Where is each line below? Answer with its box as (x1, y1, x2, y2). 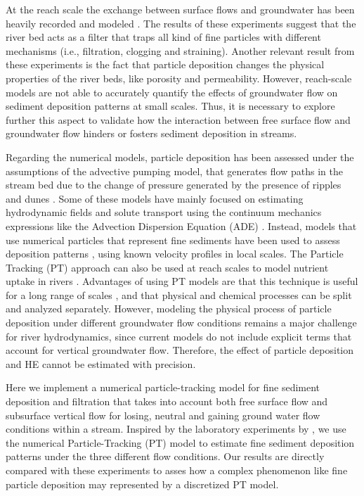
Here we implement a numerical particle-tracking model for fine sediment (6, 380, 320, 395)
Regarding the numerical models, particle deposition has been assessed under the (6, 149, 354, 164)
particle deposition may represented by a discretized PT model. (6, 476, 279, 491)
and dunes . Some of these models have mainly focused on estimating (6, 191, 304, 205)
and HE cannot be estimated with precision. (6, 356, 196, 371)
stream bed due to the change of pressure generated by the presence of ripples (6, 177, 342, 192)
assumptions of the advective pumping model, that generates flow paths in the (6, 163, 343, 178)
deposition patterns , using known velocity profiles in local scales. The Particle (6, 246, 344, 261)
